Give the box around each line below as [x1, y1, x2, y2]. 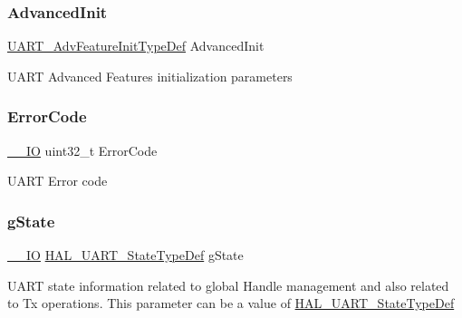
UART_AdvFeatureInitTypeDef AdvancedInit [7, 36, 265, 55]
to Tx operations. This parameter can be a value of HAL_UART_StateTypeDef [7, 294, 455, 313]
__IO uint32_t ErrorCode [7, 140, 158, 159]
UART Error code [7, 171, 108, 190]
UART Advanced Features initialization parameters [7, 66, 293, 85]
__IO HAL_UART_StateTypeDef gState [7, 246, 244, 265]
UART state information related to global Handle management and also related [7, 275, 449, 294]
